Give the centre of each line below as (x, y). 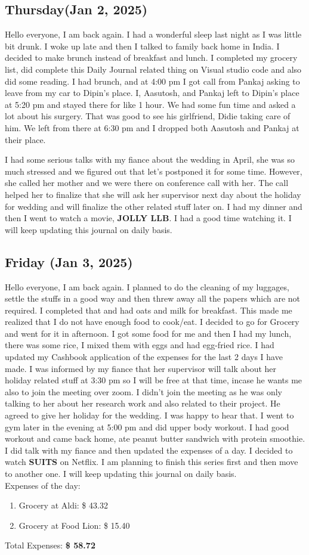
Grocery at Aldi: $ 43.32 (63, 505)
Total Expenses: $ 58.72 (50, 545)
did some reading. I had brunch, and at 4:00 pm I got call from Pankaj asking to (152, 81)
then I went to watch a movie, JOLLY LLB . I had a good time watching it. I (148, 218)
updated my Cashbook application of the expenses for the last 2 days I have (144, 357)
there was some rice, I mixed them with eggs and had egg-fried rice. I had (140, 345)
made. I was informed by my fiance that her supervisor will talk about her (141, 368)
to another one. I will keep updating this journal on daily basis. (121, 473)
